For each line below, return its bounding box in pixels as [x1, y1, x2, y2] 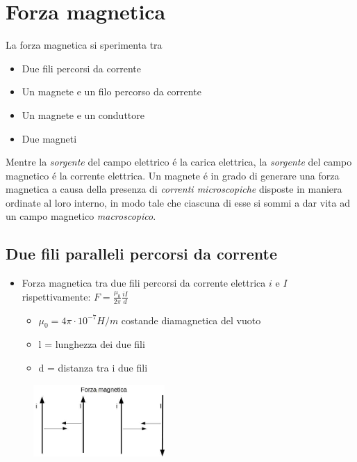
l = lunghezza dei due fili [38, 337, 145, 351]
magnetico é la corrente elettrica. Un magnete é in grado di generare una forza [6, 168, 340, 182]
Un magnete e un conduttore [22, 107, 145, 122]
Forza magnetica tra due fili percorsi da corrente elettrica [22, 276, 266, 290]
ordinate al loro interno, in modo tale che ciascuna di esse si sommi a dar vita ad [6, 195, 350, 209]
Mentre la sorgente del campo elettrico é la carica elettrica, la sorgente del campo [6, 154, 352, 169]
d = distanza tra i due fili [38, 360, 148, 375]
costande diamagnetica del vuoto [121, 312, 261, 327]
